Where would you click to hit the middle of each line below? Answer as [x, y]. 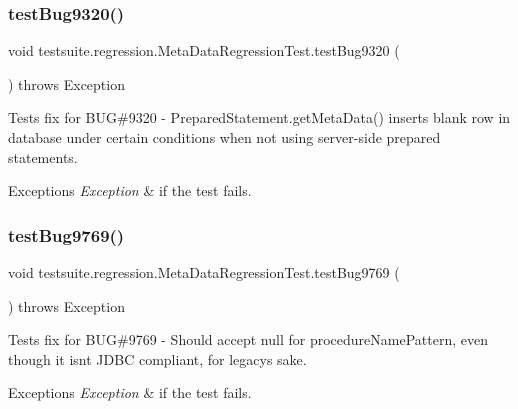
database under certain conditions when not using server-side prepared [224, 137]
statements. [43, 156]
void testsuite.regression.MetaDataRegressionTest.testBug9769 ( [204, 272]
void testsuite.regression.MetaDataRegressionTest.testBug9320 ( [204, 50]
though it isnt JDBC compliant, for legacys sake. [157, 358]
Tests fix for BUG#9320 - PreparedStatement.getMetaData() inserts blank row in [259, 117]
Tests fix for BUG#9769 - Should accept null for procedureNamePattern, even [248, 339]
